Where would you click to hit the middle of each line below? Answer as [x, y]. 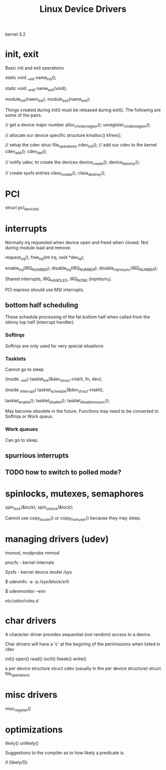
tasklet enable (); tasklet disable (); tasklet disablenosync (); [58, 401]
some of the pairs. [24, 115]
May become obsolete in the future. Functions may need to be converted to [82, 411]
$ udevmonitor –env [25, 591]
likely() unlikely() [22, 743]
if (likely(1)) [17, 763]
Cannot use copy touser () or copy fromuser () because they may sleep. [73, 518]
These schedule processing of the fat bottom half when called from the [78, 317]
